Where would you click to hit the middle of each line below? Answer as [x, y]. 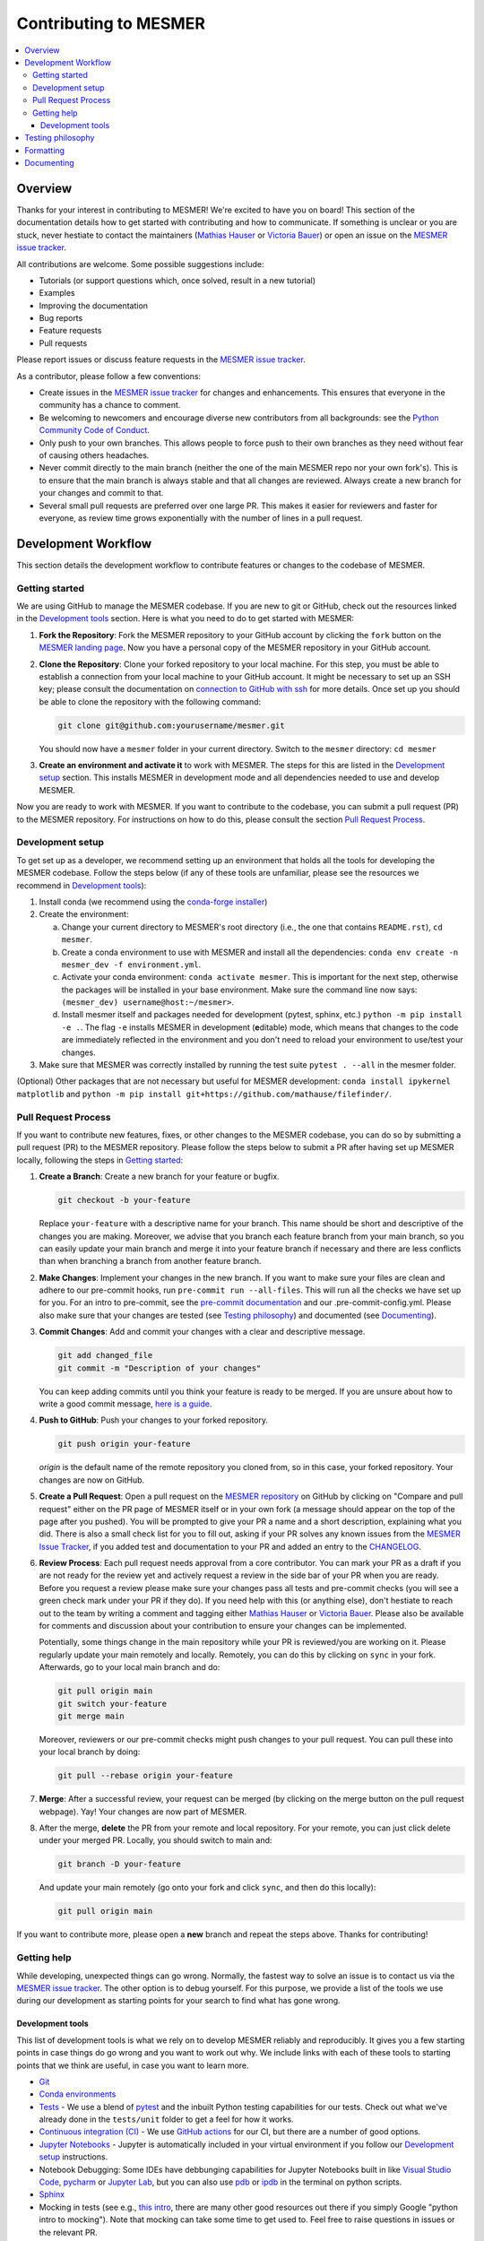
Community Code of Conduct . [94, 430]
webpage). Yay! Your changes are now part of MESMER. [143, 1812]
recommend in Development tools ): [82, 885]
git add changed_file [105, 1355]
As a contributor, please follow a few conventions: [109, 376]
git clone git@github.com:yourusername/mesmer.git [172, 725]
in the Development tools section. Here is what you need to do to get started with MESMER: [185, 619]
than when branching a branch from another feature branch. [150, 1261]
